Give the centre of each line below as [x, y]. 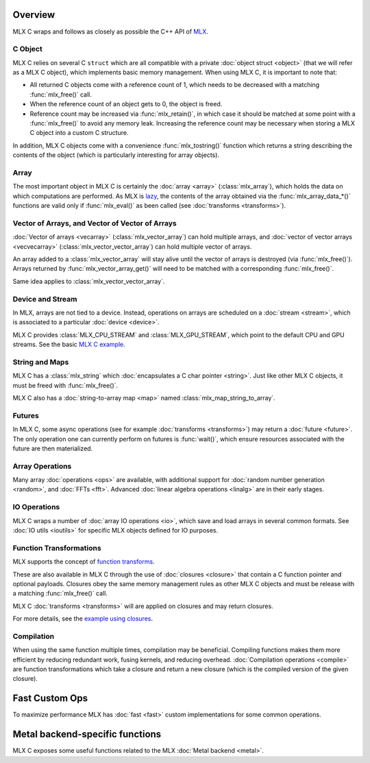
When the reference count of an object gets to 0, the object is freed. [126, 104]
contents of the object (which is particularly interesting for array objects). [116, 155]
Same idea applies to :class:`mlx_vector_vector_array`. [89, 281]
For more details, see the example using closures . [83, 619]
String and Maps [41, 362]
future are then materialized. [53, 448]
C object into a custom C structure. [79, 133]
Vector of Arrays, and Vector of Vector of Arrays [95, 223]
